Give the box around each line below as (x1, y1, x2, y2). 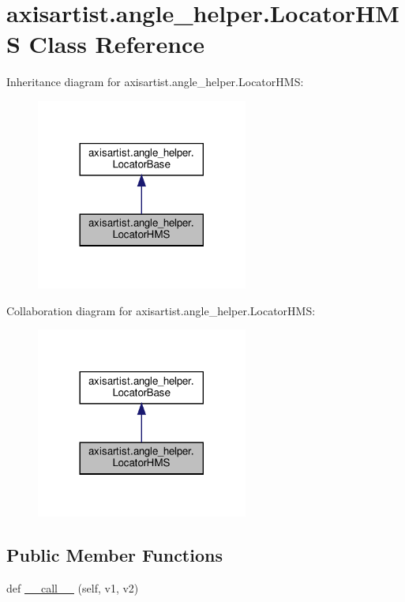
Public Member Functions (6, 543, 223, 567)
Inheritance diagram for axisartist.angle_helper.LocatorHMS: (6, 73, 304, 90)
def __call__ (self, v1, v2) (6, 580, 139, 596)
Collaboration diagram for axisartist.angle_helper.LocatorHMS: (6, 302, 316, 318)
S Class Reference (6, 28, 205, 60)
